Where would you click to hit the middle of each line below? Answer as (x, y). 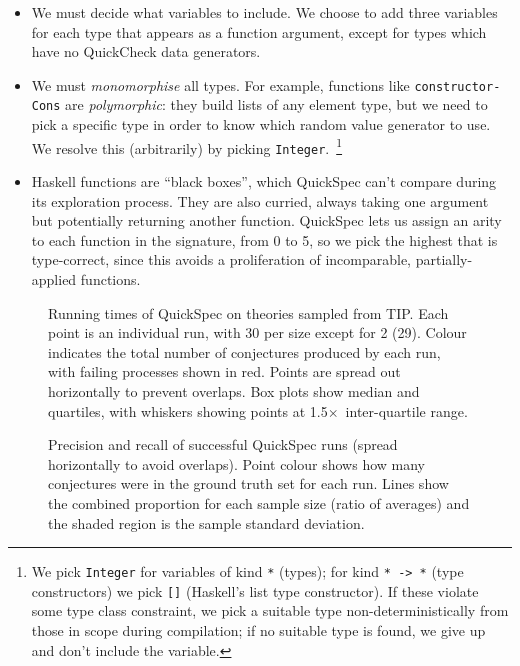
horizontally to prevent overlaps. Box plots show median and (234, 390)
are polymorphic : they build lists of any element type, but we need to (276, 104)
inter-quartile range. (406, 410)
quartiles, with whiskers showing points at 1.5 (188, 410)
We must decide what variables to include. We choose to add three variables (264, 12)
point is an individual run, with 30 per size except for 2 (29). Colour (257, 332)
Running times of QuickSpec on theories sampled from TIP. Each (248, 312)
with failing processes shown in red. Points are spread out (224, 371)
